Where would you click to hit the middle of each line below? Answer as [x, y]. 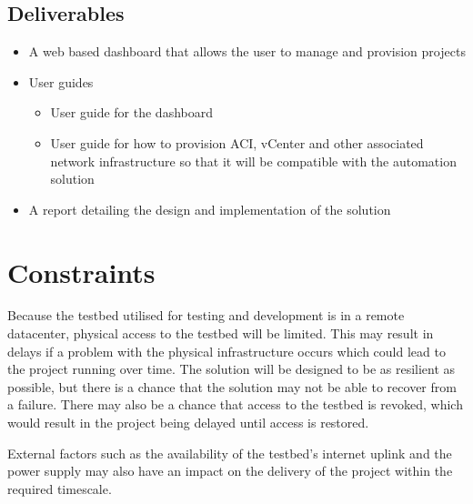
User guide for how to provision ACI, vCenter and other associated [237, 142]
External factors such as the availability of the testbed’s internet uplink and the [230, 453]
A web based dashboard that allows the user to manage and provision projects [247, 51]
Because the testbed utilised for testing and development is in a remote [206, 315]
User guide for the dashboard [131, 112]
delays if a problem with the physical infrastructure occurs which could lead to [226, 351]
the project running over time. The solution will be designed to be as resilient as [231, 369]
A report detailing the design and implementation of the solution [210, 209]
